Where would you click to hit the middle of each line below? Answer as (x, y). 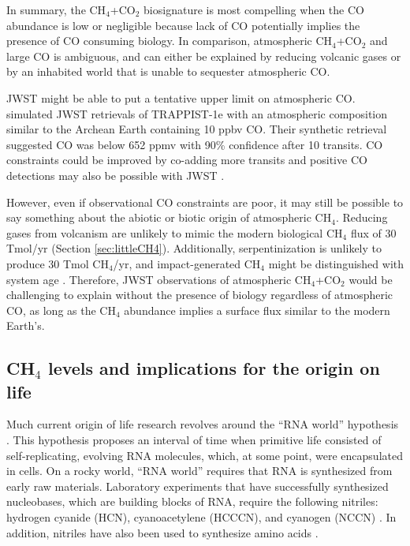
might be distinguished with (336, 263)
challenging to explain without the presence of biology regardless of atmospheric (200, 295)
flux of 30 (373, 232)
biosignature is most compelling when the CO (254, 9)
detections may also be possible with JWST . (116, 175)
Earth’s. (26, 325)
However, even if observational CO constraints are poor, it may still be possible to (205, 202)
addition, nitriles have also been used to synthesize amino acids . (162, 532)
